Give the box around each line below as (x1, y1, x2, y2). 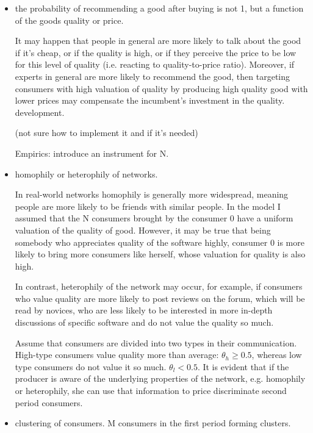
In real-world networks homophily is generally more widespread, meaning (15, 188, 289, 201)
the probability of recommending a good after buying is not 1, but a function (15, 2, 304, 14)
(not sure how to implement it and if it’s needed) (15, 126, 198, 139)
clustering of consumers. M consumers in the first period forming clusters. (15, 417, 291, 429)
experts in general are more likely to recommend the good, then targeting (15, 70, 290, 82)
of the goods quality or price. (15, 13, 124, 26)
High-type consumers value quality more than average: (15, 348, 219, 361)
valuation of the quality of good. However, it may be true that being (15, 223, 271, 236)
